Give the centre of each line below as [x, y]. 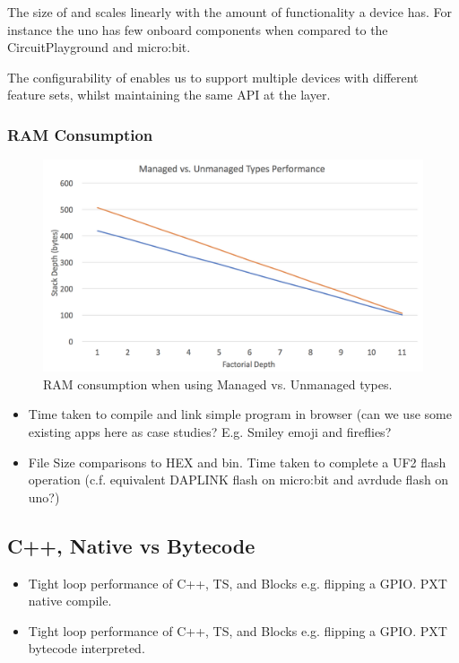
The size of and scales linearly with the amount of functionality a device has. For [230, 12]
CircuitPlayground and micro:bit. [99, 47]
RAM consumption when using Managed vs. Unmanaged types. [218, 384]
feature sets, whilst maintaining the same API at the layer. [169, 95]
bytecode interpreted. [87, 648]
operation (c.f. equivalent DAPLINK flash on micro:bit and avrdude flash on [238, 480]
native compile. [70, 601]
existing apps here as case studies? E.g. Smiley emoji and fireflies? [210, 431]
